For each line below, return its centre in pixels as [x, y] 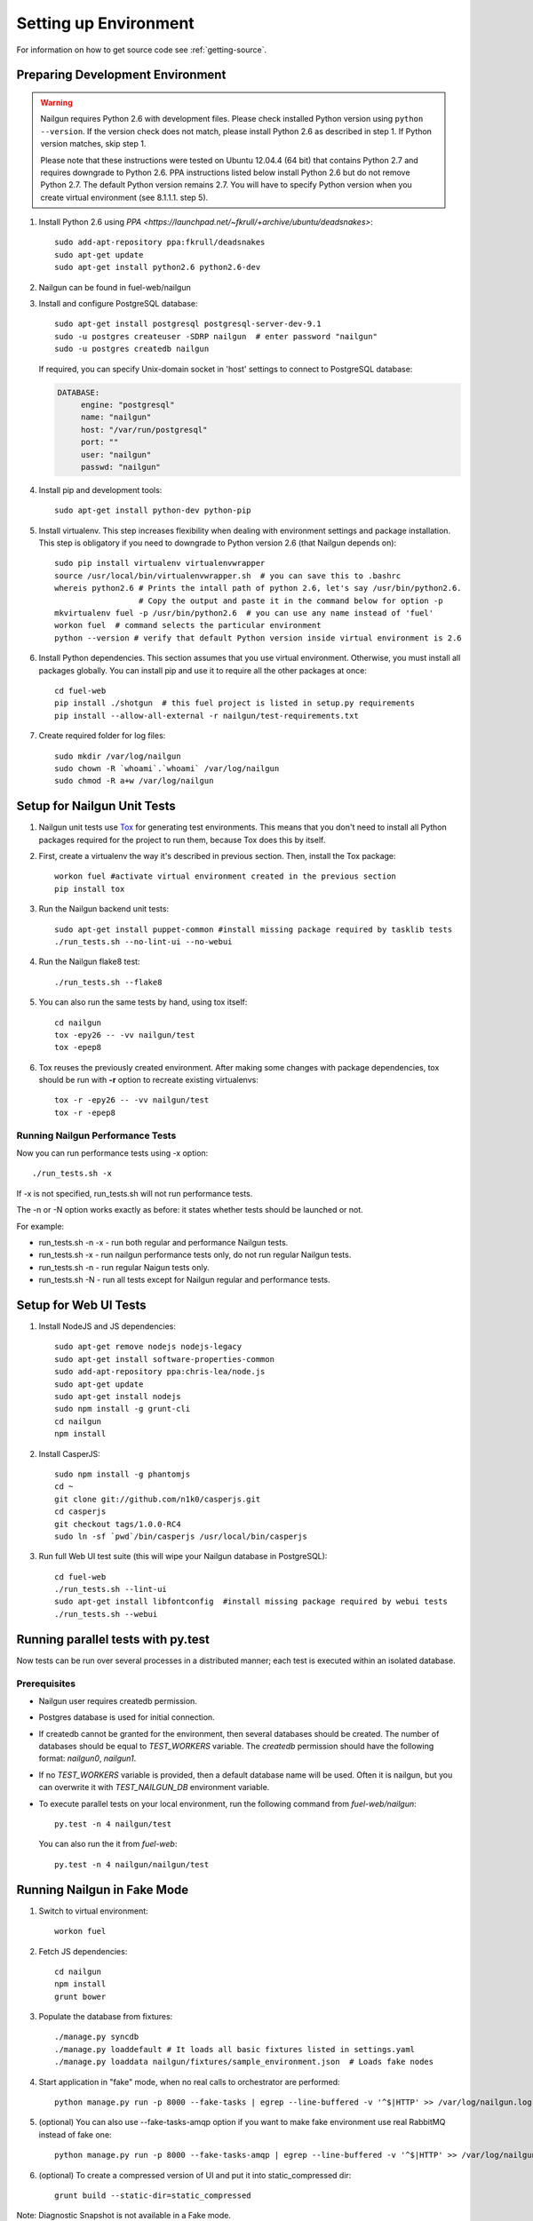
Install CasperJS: [70, 1453]
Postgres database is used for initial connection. [127, 1717]
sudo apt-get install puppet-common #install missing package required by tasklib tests [254, 929]
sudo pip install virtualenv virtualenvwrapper [160, 563]
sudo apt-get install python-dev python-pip [153, 510]
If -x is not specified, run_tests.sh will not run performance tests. [135, 1193]
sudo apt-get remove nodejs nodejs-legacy [148, 1347]
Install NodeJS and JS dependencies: [107, 1326]
